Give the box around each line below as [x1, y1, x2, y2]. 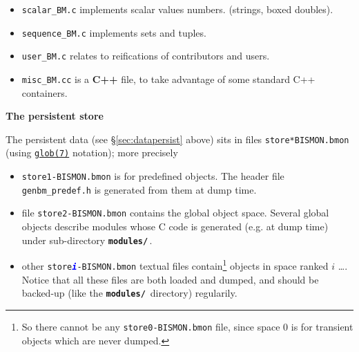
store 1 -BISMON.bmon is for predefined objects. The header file [21, 169, 284, 183]
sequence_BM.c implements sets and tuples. [21, 25, 206, 39]
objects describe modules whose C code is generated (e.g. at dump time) [21, 219, 329, 234]
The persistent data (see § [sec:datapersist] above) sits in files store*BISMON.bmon [6, 131, 349, 146]
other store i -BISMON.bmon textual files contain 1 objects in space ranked [21, 257, 329, 272]
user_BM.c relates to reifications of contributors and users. [21, 48, 270, 63]
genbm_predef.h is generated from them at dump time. [21, 182, 257, 196]
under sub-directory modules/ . [21, 232, 153, 247]
